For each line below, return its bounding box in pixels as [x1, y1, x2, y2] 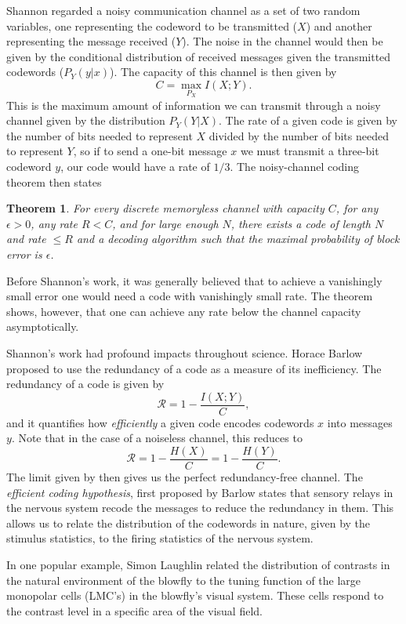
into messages [327, 414, 393, 430]
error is [6, 245, 42, 262]
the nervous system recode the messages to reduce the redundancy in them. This [6, 499, 394, 516]
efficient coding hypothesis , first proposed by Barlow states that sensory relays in [6, 484, 393, 500]
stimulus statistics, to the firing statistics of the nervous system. [6, 530, 314, 546]
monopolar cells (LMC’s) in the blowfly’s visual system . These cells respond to [6, 587, 384, 604]
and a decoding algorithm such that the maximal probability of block [76, 230, 400, 247]
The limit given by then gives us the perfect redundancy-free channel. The [6, 469, 363, 484]
